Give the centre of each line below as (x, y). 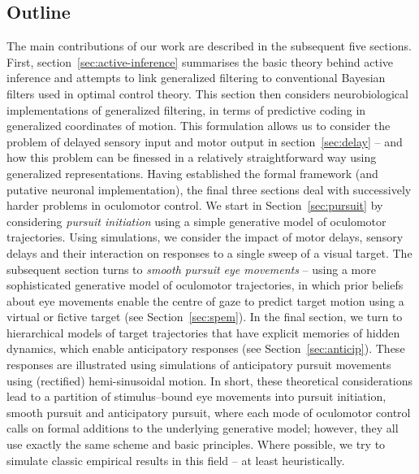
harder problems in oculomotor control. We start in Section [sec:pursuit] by (195, 205)
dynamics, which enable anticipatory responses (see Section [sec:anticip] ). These (206, 348)
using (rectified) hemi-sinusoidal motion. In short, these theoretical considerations (210, 380)
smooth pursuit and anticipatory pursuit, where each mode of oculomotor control (209, 412)
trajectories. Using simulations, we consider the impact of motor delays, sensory (205, 237)
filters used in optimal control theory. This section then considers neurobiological (207, 93)
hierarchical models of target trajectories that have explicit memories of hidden (203, 332)
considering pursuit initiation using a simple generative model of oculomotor (197, 221)
